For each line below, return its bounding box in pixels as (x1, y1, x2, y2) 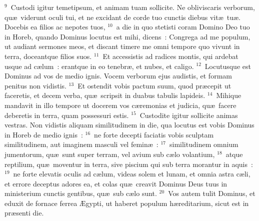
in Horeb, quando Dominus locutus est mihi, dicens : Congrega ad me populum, (4, 31, 250, 41)
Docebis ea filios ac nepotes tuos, (4, 21, 105, 32)
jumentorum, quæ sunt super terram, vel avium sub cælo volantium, (4, 148, 215, 159)
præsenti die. (4, 207, 44, 218)
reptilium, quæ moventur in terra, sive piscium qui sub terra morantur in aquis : (4, 158, 253, 169)
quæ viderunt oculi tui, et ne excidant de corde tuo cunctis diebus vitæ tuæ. (4, 11, 240, 22)
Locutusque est (204, 60, 251, 71)
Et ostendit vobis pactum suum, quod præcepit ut (77, 80, 231, 90)
